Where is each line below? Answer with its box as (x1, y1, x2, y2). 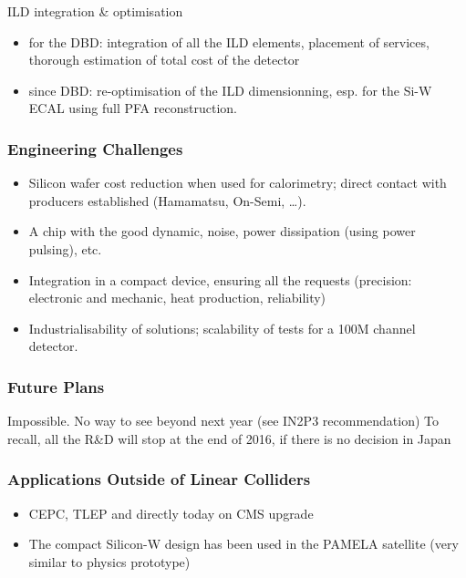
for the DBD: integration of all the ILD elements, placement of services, (28, 32, 430, 51)
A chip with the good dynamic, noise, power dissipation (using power (28, 222, 416, 241)
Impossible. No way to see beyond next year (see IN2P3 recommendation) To (7, 411, 440, 430)
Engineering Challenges (7, 137, 183, 160)
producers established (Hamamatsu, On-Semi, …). (28, 191, 306, 210)
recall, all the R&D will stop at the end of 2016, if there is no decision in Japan (7, 428, 451, 448)
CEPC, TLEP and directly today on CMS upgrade (28, 503, 314, 522)
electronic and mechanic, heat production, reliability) (28, 288, 326, 307)
